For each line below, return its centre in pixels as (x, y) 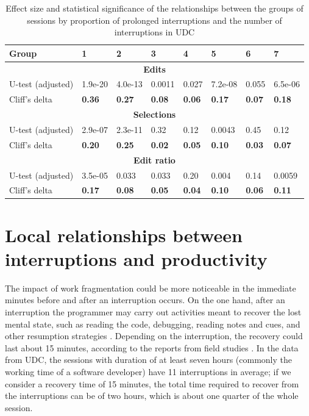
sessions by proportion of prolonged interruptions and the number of (154, 20)
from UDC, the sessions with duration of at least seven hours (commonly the (148, 360)
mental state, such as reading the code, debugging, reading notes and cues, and (153, 324)
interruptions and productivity (136, 258)
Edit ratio (154, 160)
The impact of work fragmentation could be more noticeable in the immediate (151, 288)
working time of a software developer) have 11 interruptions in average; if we (148, 371)
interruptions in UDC (154, 32)
